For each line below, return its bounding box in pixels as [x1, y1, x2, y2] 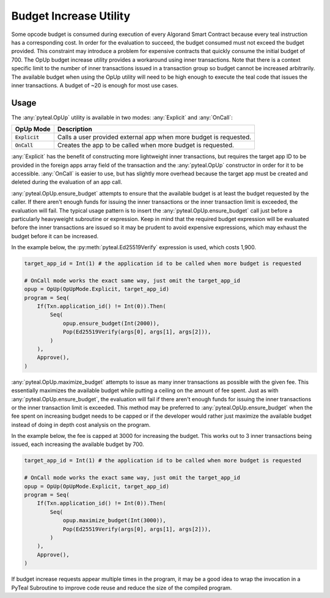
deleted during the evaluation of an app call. [11, 178, 122, 186]
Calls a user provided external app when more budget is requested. [57, 133, 252, 142]
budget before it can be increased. [11, 232, 99, 239]
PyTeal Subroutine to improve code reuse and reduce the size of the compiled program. [11, 584, 232, 591]
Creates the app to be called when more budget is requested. [57, 141, 235, 150]
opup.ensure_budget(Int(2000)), [62, 319, 160, 327]
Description [57, 125, 92, 134]
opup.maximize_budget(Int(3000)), [62, 517, 166, 524]
